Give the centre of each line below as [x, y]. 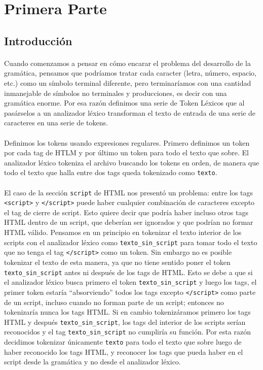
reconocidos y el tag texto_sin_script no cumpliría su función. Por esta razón [127, 332]
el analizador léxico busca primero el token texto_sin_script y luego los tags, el [130, 282]
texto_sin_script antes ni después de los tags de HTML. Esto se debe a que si [128, 272]
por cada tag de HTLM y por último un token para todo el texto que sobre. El [126, 153]
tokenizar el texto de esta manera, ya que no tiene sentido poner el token [117, 262]
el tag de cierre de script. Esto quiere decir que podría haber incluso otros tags [126, 212]
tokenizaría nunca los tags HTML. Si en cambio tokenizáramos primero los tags [127, 312]
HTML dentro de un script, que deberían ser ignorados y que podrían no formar [129, 222]
